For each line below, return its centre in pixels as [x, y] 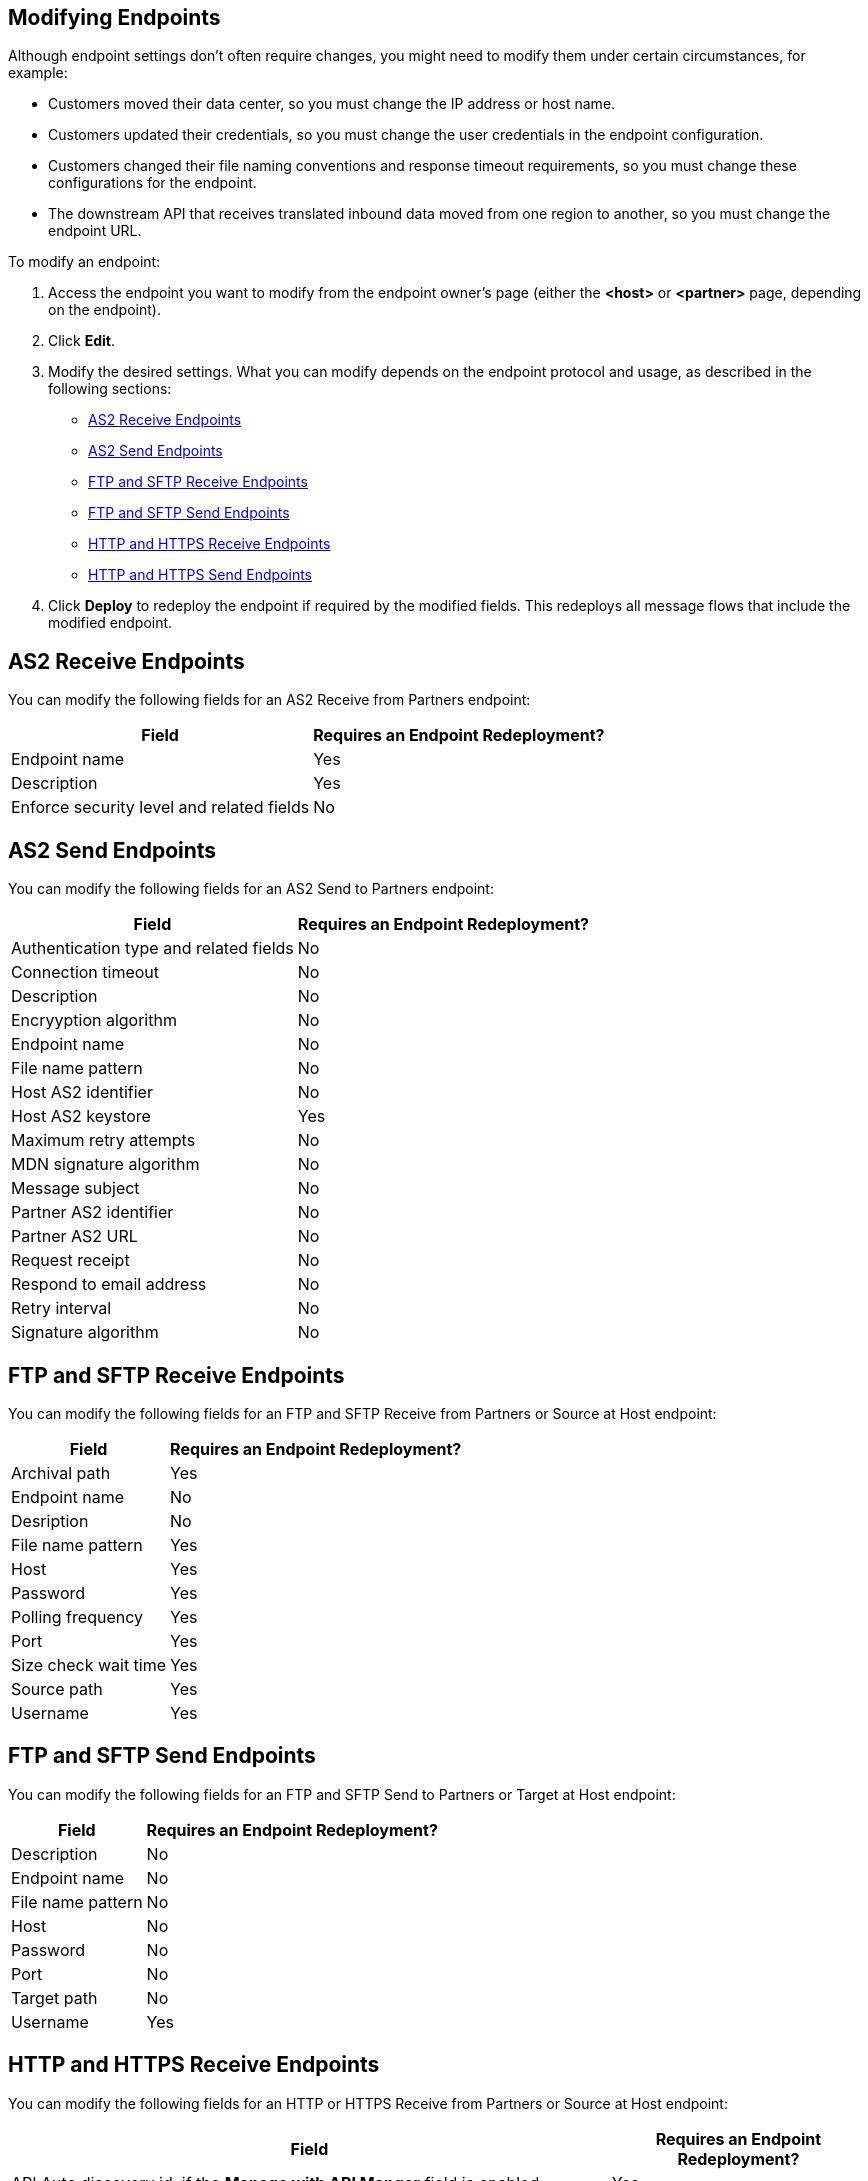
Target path [54, 1997]
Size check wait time [89, 1664]
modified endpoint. [110, 623]
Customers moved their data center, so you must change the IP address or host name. [332, 104]
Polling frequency [77, 1616]
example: [38, 73]
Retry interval [61, 1308]
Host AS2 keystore [81, 1116]
